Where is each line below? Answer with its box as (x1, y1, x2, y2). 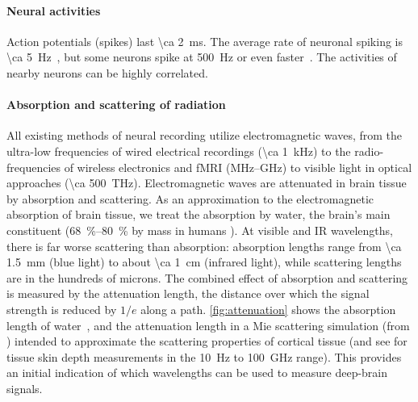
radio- (354, 142, 384, 159)
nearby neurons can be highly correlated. (6, 64, 208, 81)
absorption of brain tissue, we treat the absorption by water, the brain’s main (6, 206, 391, 223)
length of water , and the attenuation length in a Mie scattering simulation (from (6, 316, 410, 333)
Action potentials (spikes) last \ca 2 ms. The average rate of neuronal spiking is (6, 32, 403, 49)
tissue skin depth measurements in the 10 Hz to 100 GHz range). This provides (6, 348, 402, 365)
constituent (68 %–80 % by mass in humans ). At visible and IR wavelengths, (6, 221, 393, 238)
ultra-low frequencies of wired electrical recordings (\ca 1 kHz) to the (6, 142, 351, 159)
